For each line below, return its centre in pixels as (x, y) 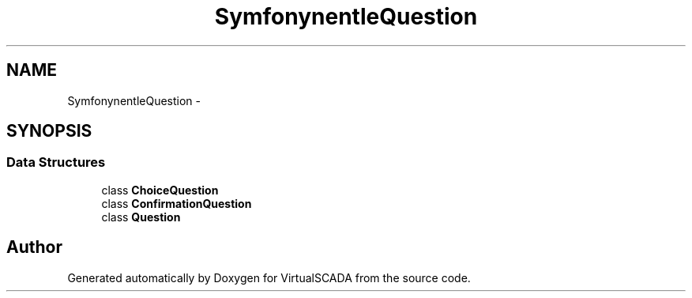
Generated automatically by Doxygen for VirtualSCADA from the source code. (269, 277)
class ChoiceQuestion (160, 190)
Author (34, 247)
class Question (141, 217)
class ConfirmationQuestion (177, 203)
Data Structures (56, 162)
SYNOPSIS (49, 131)
